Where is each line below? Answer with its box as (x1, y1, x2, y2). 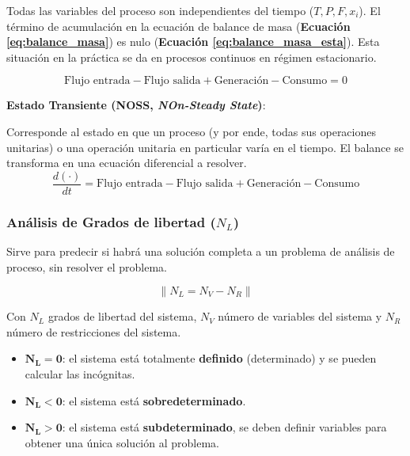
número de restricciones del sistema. (6, 323, 181, 340)
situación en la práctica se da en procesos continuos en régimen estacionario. (6, 48, 377, 65)
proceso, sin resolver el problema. (6, 258, 167, 275)
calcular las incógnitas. (25, 366, 135, 382)
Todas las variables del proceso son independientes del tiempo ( (6, 2, 314, 18)
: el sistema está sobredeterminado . (62, 392, 246, 408)
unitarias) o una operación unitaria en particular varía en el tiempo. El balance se (6, 139, 404, 155)
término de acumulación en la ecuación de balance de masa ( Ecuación (6, 17, 351, 34)
